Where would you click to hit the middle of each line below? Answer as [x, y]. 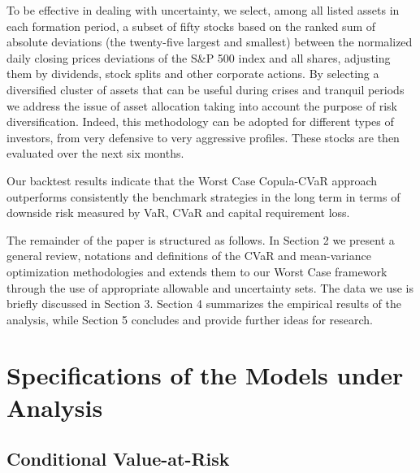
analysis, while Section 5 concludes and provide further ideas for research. [190, 319]
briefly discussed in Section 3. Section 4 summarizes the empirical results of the [204, 304]
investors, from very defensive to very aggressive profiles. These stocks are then [203, 137]
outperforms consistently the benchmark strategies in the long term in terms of [204, 196]
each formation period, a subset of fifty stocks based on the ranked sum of [191, 26]
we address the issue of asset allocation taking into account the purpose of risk [202, 105]
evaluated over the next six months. [95, 153]
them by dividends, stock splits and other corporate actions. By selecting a [193, 74]
